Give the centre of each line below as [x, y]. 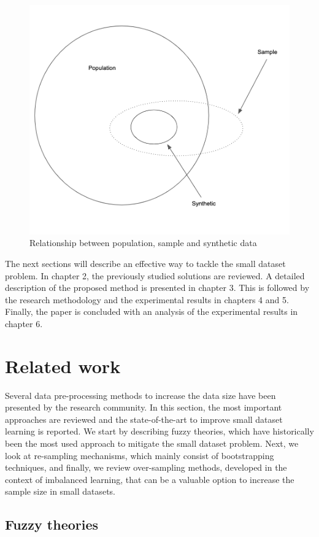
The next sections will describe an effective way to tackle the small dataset [145, 263]
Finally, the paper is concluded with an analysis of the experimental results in [152, 311]
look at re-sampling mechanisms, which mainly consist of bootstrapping [140, 455]
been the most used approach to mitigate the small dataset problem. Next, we [152, 443]
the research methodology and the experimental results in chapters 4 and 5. [147, 299]
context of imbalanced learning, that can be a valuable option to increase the [150, 479]
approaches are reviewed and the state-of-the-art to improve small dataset [144, 419]
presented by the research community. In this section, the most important [144, 407]
